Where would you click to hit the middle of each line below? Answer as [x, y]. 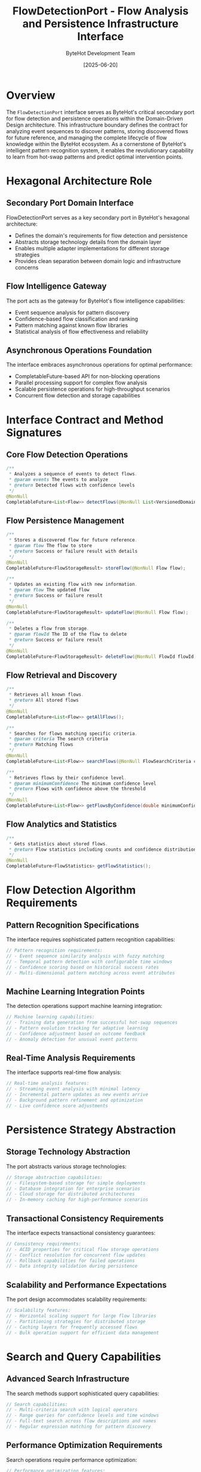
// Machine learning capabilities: [51, 1017]
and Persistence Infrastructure [100, 24]
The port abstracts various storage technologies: [66, 1166]
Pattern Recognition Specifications [73, 925]
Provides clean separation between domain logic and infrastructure [98, 261]
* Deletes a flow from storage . [49, 629]
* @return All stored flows [44, 701]
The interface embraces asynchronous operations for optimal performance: [99, 365]
